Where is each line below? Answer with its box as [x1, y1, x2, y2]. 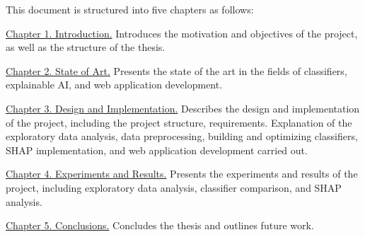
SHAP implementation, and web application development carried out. [6, 142, 308, 157]
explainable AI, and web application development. [6, 77, 223, 92]
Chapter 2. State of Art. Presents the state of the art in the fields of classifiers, [6, 63, 347, 78]
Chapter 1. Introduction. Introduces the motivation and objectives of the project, [6, 25, 358, 40]
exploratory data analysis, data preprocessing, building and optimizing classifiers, [6, 129, 358, 144]
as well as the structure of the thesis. [6, 40, 166, 54]
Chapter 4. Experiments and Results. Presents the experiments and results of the [6, 166, 358, 181]
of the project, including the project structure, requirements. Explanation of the [6, 115, 352, 129]
